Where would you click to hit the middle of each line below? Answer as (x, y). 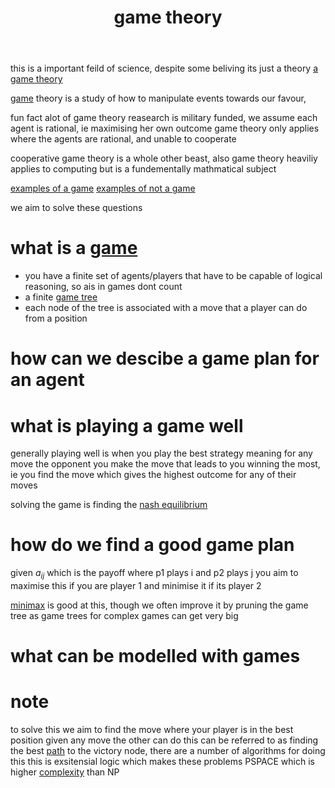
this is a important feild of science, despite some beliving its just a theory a (164, 68)
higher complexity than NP (65, 772)
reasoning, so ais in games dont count (103, 287)
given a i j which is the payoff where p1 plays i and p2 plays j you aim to (154, 574)
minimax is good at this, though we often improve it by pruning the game (159, 605)
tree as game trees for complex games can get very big (124, 615)
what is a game (74, 248)
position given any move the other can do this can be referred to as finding (164, 740)
